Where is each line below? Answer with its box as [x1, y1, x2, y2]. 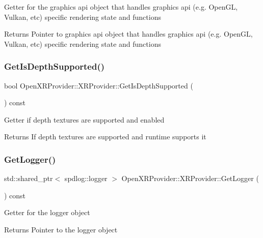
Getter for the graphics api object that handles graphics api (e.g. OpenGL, [4, 2, 238, 12]
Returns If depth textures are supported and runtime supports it [4, 131, 206, 142]
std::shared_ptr [4, 173, 53, 184]
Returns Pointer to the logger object [4, 224, 118, 234]
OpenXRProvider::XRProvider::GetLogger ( [121, 173, 259, 184]
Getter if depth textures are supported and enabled [4, 114, 165, 125]
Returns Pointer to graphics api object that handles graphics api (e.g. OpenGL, [4, 28, 253, 39]
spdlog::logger [64, 173, 108, 184]
